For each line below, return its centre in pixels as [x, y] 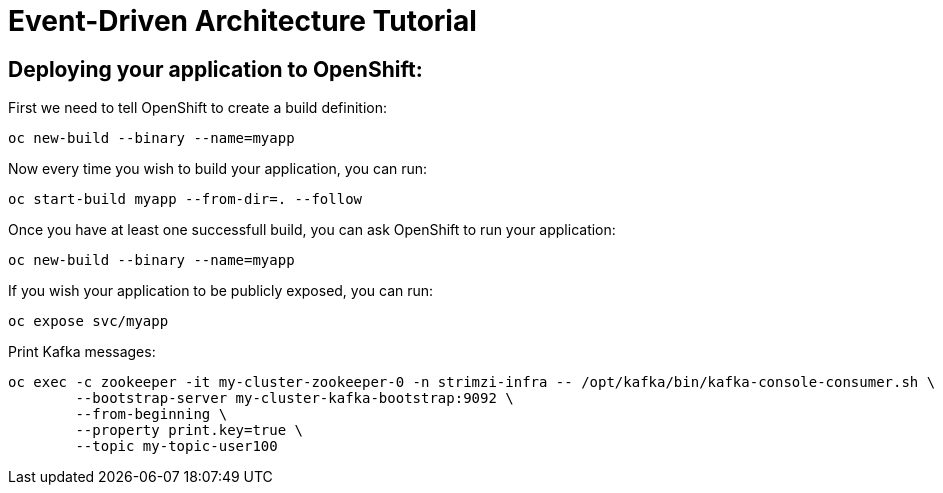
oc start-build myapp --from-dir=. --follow [185, 199]
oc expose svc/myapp [88, 321]
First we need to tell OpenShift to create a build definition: [198, 108]
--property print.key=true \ [189, 430]
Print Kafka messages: [82, 352]
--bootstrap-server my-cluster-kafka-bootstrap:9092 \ [294, 398]
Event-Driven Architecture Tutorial [242, 21]
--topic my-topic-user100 [176, 446]
